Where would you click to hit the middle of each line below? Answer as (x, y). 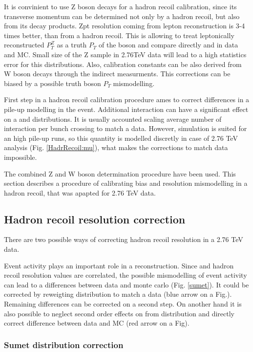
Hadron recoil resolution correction (95, 219)
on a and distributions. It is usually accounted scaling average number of (113, 119)
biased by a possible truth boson (53, 83)
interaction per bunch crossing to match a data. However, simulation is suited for (126, 128)
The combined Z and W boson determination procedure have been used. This (120, 173)
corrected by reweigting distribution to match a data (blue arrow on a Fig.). (118, 294)
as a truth (72, 45)
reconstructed (24, 45)
